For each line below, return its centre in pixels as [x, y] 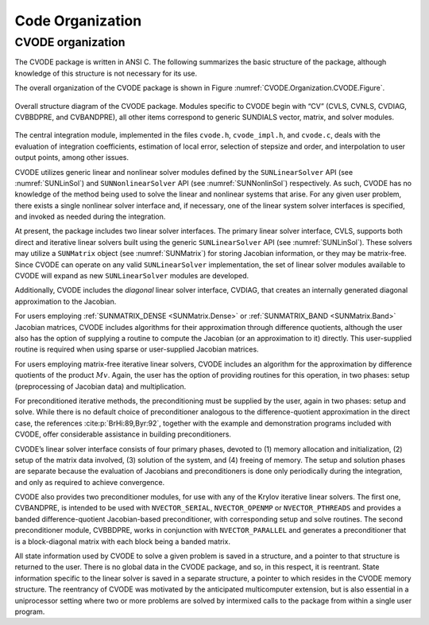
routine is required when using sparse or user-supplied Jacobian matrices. [137, 349]
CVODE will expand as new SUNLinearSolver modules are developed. [132, 276]
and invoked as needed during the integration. [90, 217]
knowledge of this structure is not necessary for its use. [106, 73]
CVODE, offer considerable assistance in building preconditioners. [123, 434]
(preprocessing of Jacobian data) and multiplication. [100, 386]
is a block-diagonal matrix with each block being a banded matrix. [122, 542]
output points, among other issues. [72, 157]
